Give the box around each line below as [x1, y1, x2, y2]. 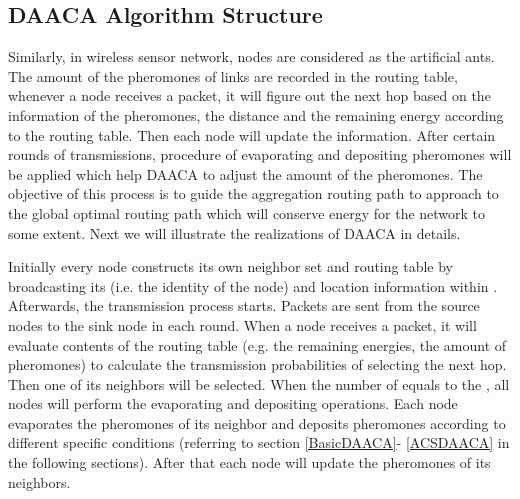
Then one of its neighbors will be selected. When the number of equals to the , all [8, 373, 510, 394]
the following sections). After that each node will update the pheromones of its [8, 452, 491, 473]
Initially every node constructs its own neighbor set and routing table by [8, 256, 453, 277]
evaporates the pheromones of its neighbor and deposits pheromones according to [8, 412, 506, 433]
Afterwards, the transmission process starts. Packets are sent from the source [8, 295, 480, 316]
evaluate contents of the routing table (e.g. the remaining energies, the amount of [8, 334, 507, 355]
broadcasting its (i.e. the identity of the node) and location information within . [8, 275, 498, 296]
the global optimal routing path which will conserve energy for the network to [8, 202, 486, 223]
